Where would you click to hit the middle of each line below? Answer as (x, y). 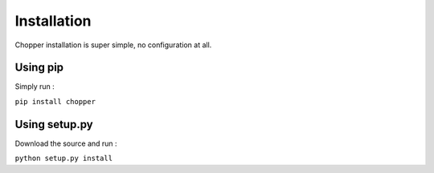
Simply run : (35, 86)
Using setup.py (54, 124)
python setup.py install (63, 159)
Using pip (39, 68)
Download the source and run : (66, 143)
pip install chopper (55, 101)
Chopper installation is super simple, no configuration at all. (113, 45)
